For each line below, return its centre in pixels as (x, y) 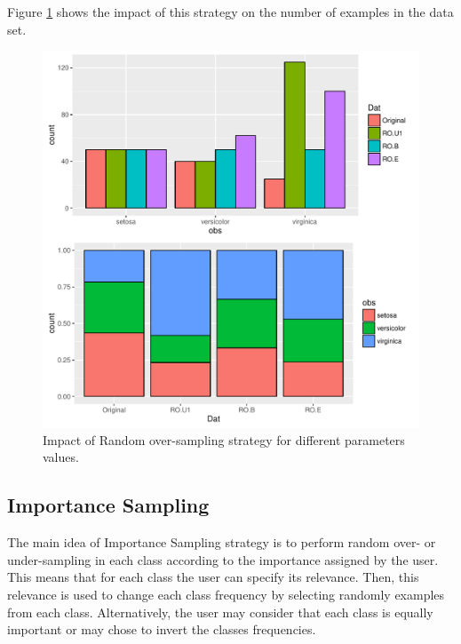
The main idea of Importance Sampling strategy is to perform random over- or (222, 542)
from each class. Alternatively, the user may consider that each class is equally (220, 612)
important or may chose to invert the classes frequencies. (162, 629)
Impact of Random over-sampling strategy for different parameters (224, 439)
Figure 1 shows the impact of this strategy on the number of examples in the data (230, 12)
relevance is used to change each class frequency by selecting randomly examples (226, 594)
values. (61, 457)
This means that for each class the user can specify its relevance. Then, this (213, 577)
